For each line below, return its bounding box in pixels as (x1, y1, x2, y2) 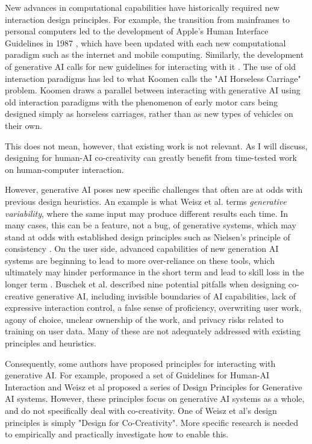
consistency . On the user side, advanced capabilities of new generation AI (5, 242, 279, 255)
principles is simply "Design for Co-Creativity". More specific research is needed (5, 416, 299, 428)
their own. (5, 119, 42, 131)
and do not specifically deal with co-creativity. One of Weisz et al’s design (5, 404, 277, 416)
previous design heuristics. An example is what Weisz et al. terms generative (5, 195, 287, 207)
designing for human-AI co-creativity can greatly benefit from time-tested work (5, 151, 297, 164)
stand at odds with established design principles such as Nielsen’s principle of (5, 230, 290, 243)
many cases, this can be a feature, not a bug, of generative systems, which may (5, 219, 296, 231)
